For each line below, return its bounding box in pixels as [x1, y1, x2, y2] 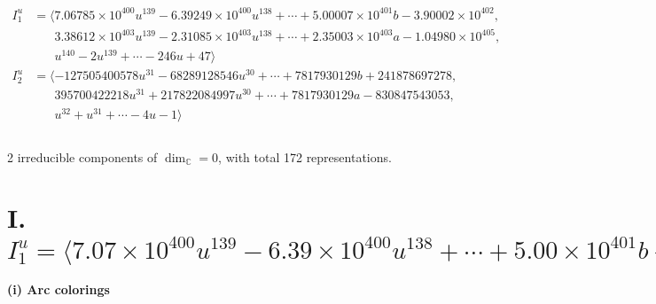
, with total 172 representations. [218, 147, 392, 166]
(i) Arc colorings [7, 280, 110, 299]
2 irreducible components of [7, 147, 158, 166]
